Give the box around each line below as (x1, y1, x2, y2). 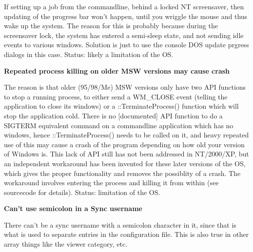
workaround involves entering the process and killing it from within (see (4, 177, 219, 188)
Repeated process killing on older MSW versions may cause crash (4, 65, 230, 76)
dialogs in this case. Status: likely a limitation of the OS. (4, 49, 174, 59)
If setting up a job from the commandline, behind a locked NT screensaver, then (4, 1, 244, 11)
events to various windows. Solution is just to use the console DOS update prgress (4, 39, 249, 50)
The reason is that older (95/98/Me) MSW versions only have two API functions (4, 82, 246, 92)
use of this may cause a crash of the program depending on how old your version (4, 139, 245, 149)
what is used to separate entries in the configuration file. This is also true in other (4, 229, 249, 239)
